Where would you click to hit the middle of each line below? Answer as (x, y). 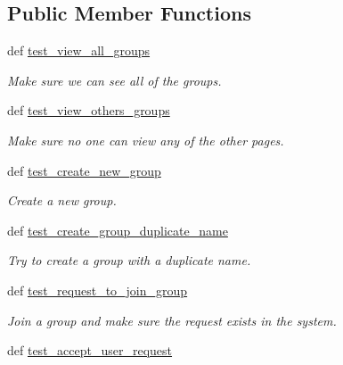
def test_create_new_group (84, 170)
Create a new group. (62, 200)
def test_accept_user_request (90, 350)
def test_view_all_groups (79, 50)
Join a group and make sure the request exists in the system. (172, 320)
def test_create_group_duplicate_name (118, 230)
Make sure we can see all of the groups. (114, 80)
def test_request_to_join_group (98, 290)
